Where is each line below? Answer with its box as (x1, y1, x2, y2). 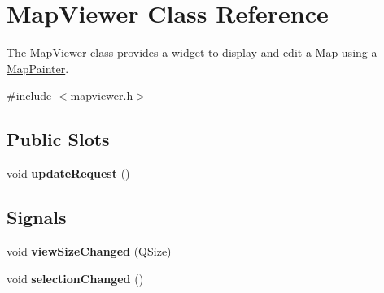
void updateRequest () (7, 165, 130, 182)
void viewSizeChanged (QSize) (7, 242, 172, 259)
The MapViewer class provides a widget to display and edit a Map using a (7, 44, 377, 61)
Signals (7, 205, 67, 230)
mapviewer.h (70, 87, 133, 104)
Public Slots (7, 127, 110, 152)
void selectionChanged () (7, 269, 144, 287)
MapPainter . (7, 59, 69, 76)
